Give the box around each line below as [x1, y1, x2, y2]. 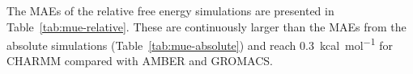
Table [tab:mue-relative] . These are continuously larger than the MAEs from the [6, 18, 407, 35]
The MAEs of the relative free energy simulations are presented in [6, 2, 334, 18]
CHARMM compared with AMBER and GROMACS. [6, 52, 273, 69]
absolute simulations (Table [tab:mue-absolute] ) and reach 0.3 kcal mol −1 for [6, 35, 393, 53]
